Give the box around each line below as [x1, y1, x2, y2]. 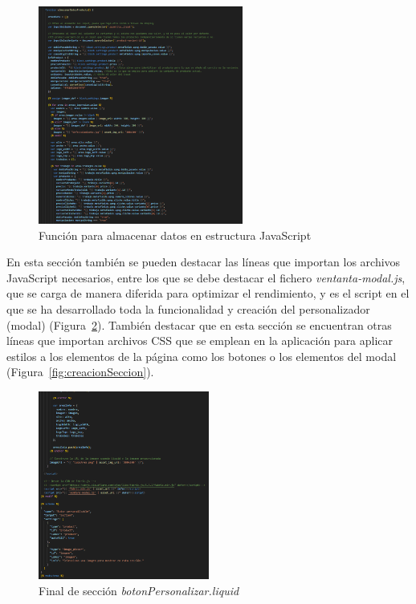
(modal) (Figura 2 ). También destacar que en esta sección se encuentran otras [6, 316, 392, 333]
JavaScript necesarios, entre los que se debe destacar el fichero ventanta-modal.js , [6, 269, 406, 286]
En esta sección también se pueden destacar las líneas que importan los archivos [6, 253, 401, 270]
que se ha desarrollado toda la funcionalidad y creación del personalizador [6, 300, 370, 317]
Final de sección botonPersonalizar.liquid [39, 582, 239, 598]
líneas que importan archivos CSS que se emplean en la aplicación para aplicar [6, 332, 394, 349]
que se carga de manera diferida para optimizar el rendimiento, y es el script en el [6, 285, 410, 302]
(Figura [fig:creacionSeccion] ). [6, 363, 154, 380]
